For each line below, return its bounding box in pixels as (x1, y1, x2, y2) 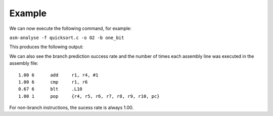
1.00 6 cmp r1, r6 (18, 79, 88, 85)
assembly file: (9, 60, 39, 66)
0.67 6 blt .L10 (18, 86, 83, 92)
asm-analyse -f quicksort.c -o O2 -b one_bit (9, 34, 124, 41)
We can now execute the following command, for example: (9, 25, 131, 31)
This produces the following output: (9, 44, 83, 50)
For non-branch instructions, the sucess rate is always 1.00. (9, 104, 134, 111)
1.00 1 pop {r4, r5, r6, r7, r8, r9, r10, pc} (18, 93, 160, 99)
